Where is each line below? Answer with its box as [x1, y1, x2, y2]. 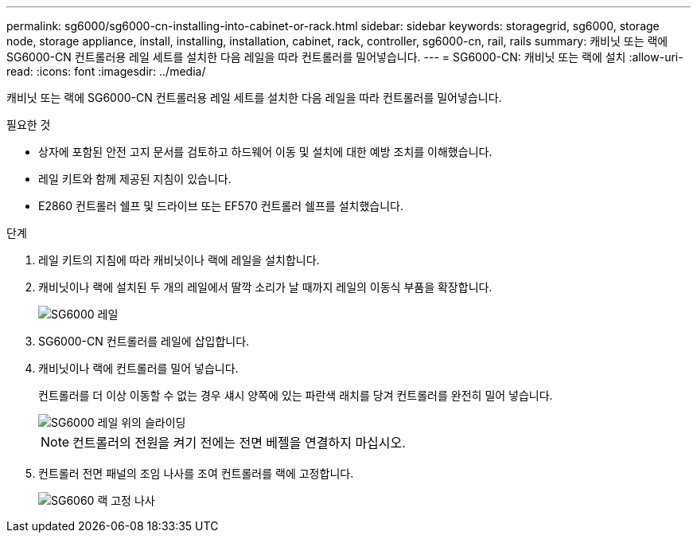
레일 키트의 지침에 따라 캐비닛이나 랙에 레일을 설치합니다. [38, 253, 320, 267]
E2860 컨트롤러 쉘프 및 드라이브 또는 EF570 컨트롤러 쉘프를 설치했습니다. [38, 199, 403, 213]
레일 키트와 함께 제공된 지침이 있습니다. [38, 172, 232, 186]
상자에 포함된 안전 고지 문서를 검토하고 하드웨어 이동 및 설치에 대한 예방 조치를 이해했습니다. [38, 145, 493, 158]
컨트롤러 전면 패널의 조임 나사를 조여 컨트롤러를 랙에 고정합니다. [38, 467, 354, 480]
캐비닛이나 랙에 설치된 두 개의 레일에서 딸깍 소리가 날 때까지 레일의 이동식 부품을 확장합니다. [38, 280, 493, 294]
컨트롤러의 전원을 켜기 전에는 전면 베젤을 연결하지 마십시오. [72, 435, 406, 451]
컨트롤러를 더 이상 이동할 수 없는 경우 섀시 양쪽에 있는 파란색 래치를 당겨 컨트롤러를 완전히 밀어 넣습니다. [38, 389, 553, 402]
